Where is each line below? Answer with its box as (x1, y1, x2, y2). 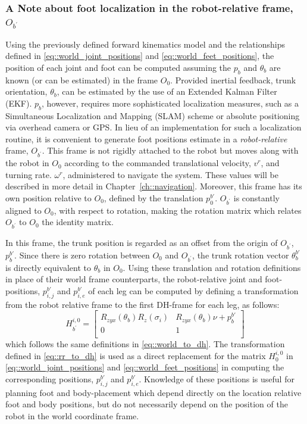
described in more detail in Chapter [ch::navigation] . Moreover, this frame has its (5, 180, 302, 192)
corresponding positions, (5, 373, 94, 385)
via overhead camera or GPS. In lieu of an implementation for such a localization (5, 121, 302, 133)
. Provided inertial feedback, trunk (170, 73, 296, 86)
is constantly (233, 192, 280, 204)
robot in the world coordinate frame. (5, 410, 139, 422)
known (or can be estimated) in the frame (5, 73, 158, 86)
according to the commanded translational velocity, (64, 157, 251, 169)
